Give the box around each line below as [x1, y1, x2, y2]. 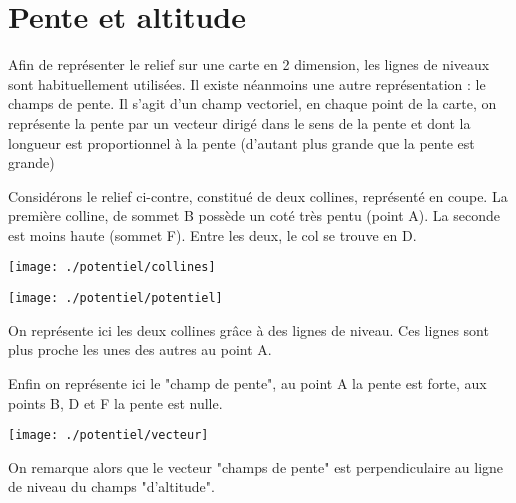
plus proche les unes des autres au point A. [8, 339, 272, 360]
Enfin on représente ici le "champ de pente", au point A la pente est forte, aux [8, 372, 487, 393]
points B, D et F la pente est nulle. [8, 392, 223, 413]
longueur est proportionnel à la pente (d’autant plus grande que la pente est [8, 132, 475, 153]
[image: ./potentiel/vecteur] [8, 428, 209, 443]
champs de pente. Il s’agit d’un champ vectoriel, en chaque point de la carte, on [8, 93, 497, 114]
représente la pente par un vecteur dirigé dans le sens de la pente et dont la [8, 112, 471, 133]
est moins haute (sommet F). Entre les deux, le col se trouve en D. [8, 224, 417, 245]
